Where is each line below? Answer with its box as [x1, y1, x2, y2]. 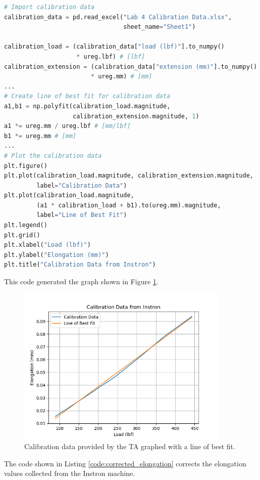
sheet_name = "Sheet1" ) [123, 23, 196, 31]
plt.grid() [4, 231, 40, 239]
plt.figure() [4, 162, 47, 169]
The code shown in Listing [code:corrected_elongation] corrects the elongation [4, 458, 246, 468]
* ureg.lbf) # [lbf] [76, 53, 145, 60]
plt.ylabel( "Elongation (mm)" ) [4, 251, 109, 258]
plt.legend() [4, 222, 47, 229]
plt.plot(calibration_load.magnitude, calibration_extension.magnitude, [4, 172, 253, 180]
